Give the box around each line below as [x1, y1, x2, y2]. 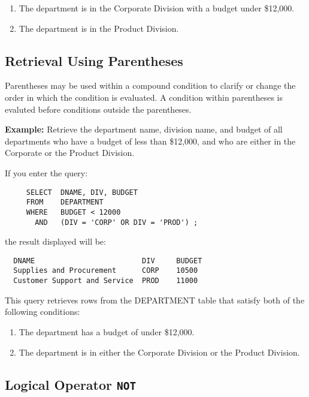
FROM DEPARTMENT [26, 198, 104, 207]
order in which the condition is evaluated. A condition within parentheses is [5, 91, 283, 103]
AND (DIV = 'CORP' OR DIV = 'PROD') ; [35, 218, 198, 227]
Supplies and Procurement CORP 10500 [13, 266, 198, 275]
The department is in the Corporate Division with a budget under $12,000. [19, 2, 295, 14]
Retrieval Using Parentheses [5, 51, 183, 70]
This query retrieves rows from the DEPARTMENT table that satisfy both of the [5, 293, 305, 306]
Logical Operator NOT [5, 375, 137, 393]
